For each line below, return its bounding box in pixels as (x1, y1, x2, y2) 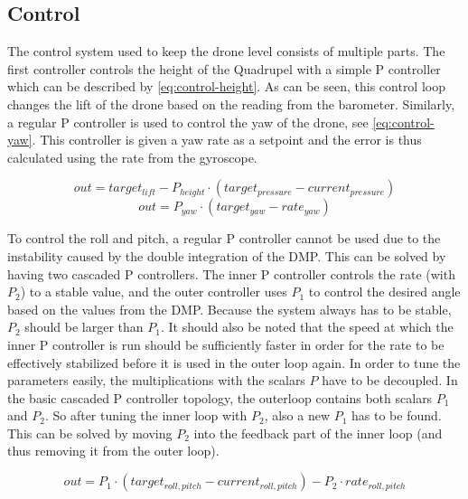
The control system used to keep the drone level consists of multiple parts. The (7, 42, 445, 61)
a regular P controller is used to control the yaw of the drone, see (7, 112, 369, 131)
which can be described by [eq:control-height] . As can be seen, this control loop (7, 77, 445, 96)
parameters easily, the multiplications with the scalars (7, 371, 305, 390)
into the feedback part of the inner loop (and (193, 423, 443, 442)
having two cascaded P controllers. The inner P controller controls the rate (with (7, 264, 455, 283)
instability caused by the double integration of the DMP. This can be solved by (7, 246, 446, 265)
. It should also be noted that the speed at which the (160, 317, 454, 336)
